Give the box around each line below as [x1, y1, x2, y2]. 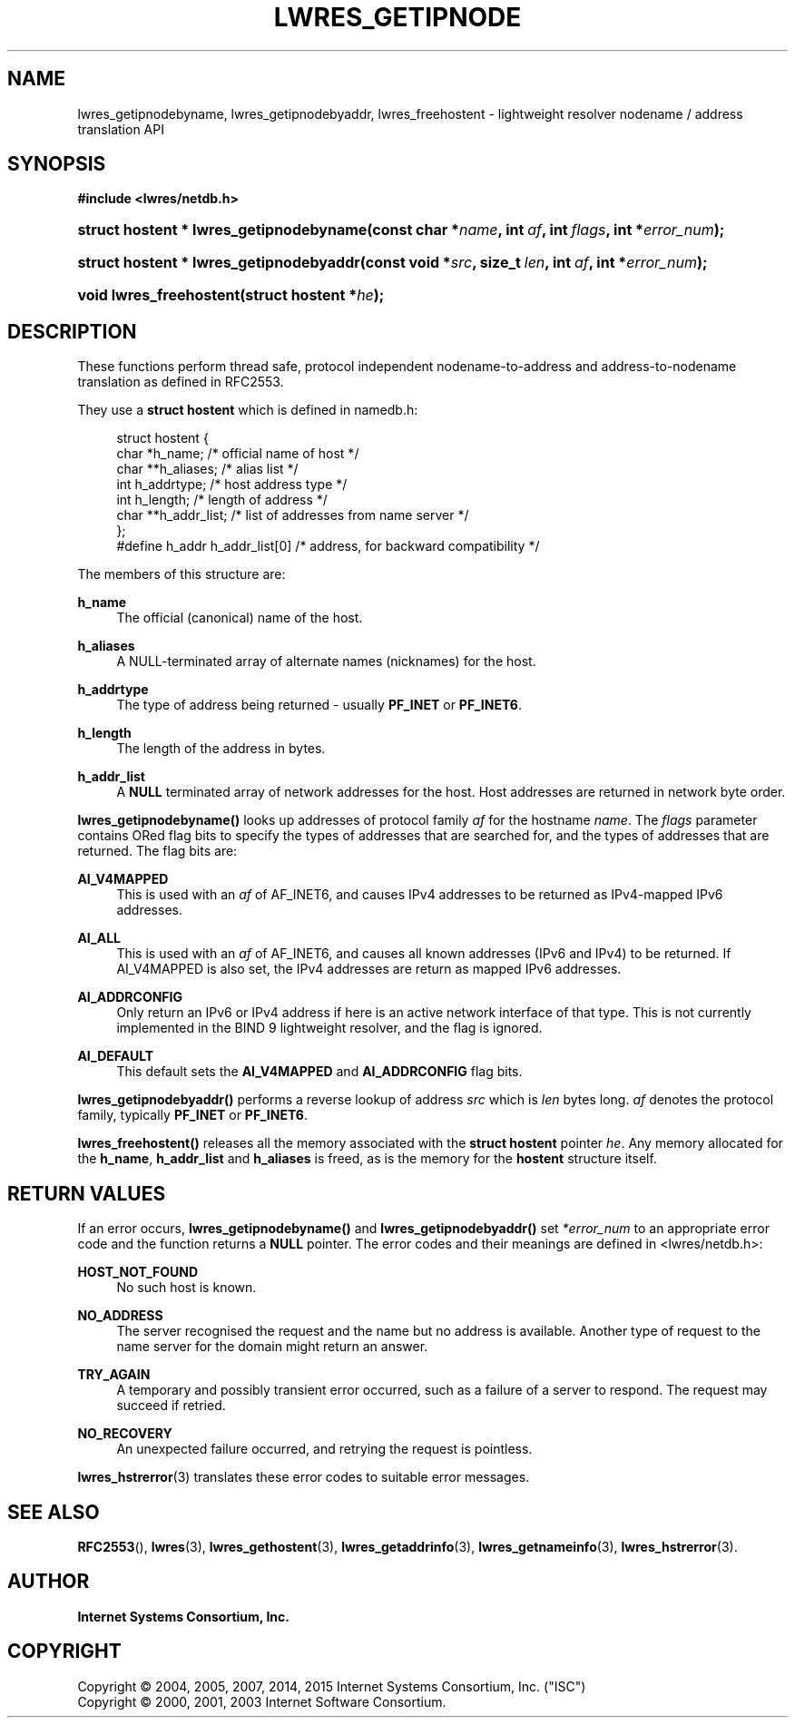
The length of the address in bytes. [116, 740, 326, 757]
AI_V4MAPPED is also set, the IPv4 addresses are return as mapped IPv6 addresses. [116, 961, 622, 977]
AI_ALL [77, 930, 121, 946]
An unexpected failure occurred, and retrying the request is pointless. [116, 1441, 533, 1457]
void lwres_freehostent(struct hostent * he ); [77, 286, 385, 305]
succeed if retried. [116, 1397, 226, 1414]
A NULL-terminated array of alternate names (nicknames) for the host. [116, 653, 536, 670]
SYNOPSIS [7, 152, 106, 176]
